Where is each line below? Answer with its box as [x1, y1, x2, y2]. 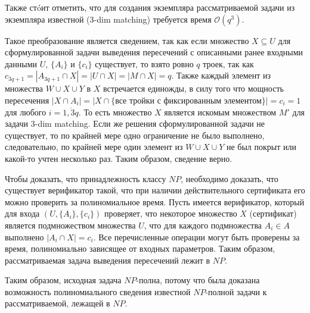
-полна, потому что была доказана [136, 274, 260, 286]
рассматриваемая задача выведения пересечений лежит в [5, 253, 210, 266]
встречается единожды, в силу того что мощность [103, 82, 284, 95]
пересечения [5, 93, 49, 106]
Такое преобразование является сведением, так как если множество [5, 34, 249, 46]
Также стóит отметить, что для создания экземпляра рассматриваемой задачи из [5, 1, 295, 13]
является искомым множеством [164, 105, 277, 118]
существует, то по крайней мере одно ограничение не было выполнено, [5, 129, 265, 141]
